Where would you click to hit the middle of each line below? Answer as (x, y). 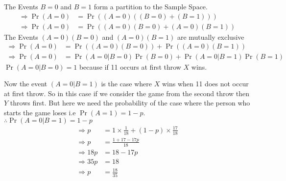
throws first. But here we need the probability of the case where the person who (130, 103)
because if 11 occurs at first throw (130, 67)
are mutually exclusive (211, 37)
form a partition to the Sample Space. (151, 6)
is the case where (127, 83)
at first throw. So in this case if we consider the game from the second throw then (127, 93)
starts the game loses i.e (40, 112)
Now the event (26, 83)
